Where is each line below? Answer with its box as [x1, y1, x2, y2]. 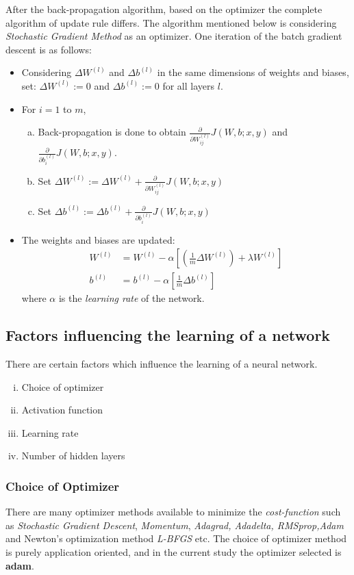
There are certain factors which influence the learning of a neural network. [5, 357, 318, 371]
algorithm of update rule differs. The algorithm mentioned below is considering [5, 15, 337, 29]
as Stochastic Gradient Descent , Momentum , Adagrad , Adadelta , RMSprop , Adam [5, 517, 344, 532]
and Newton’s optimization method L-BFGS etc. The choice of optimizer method [5, 531, 347, 546]
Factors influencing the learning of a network [5, 324, 331, 346]
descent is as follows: [5, 42, 92, 56]
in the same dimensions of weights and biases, [157, 65, 349, 79]
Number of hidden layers [21, 448, 125, 463]
